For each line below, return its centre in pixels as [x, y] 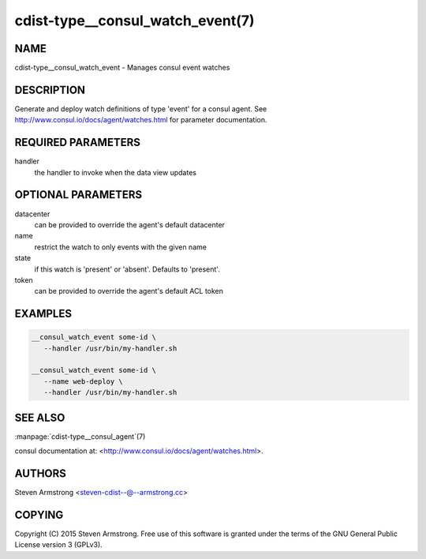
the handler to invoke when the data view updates [116, 172]
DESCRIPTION [50, 90]
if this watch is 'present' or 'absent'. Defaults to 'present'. [127, 269]
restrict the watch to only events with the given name [120, 247]
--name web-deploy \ [84, 381]
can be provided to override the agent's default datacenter [129, 224]
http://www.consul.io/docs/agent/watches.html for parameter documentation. [141, 120]
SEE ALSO [40, 417]
